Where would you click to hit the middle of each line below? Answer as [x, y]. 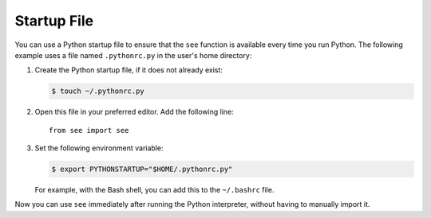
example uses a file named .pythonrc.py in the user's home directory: [133, 55]
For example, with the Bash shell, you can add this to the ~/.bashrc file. [154, 190]
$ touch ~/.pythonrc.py [98, 91]
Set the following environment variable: [99, 148]
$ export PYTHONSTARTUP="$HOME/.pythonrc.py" [142, 169]
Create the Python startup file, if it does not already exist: [129, 70]
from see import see [89, 130]
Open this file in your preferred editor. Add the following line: [134, 112]
